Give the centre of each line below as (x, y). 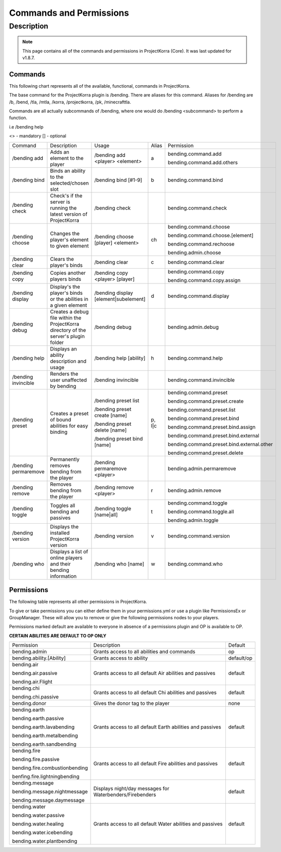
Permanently (65, 459)
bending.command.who (195, 564)
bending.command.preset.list (202, 410)
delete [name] (110, 430)
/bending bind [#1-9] (118, 180)
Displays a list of (69, 551)
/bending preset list (117, 400)
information (63, 576)
